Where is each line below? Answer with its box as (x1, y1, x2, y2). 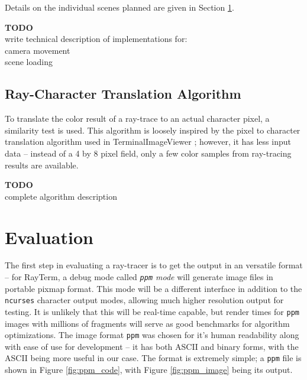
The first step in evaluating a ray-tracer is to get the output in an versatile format (5, 259, 303, 271)
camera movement (5, 44, 70, 56)
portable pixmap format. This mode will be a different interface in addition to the (5, 282, 302, 294)
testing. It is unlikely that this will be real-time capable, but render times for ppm (5, 305, 299, 317)
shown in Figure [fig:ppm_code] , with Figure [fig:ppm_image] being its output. (5, 363, 293, 376)
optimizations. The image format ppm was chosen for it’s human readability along (5, 329, 299, 341)
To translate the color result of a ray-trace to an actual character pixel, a (5, 112, 270, 125)
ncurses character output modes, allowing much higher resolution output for (5, 294, 284, 306)
